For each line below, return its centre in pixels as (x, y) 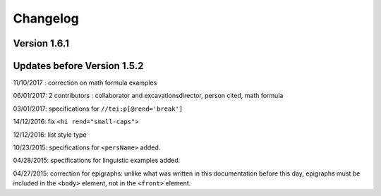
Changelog (46, 18)
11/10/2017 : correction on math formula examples (85, 83)
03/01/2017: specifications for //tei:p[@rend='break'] (98, 109)
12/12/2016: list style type (50, 135)
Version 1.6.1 (41, 43)
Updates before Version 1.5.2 (78, 66)
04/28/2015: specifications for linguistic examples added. (97, 160)
